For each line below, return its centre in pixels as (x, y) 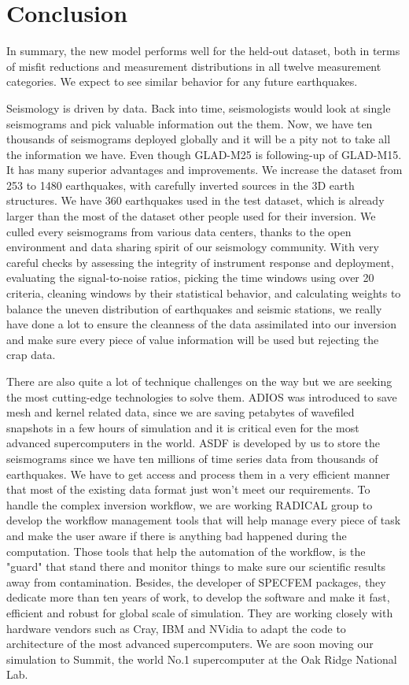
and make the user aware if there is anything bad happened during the (177, 535)
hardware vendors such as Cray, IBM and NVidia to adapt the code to (176, 628)
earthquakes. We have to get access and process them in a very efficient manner (198, 474)
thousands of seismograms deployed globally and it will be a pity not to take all (199, 139)
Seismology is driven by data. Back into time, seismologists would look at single (199, 107)
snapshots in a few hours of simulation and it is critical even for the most (183, 427)
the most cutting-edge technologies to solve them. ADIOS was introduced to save (202, 396)
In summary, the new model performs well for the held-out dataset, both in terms (203, 51)
